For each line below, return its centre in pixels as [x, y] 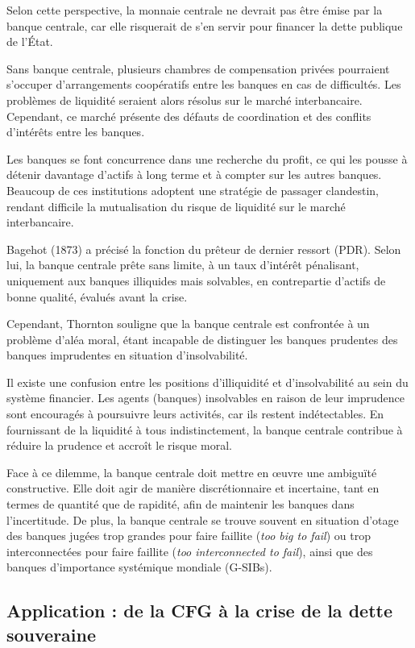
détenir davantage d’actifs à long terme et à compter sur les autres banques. [194, 174]
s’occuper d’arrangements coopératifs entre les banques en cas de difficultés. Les [204, 84]
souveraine [52, 634]
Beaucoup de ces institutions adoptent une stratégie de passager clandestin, [193, 190]
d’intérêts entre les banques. [76, 132]
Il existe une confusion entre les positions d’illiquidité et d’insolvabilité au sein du [207, 382]
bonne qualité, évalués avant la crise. [97, 296]
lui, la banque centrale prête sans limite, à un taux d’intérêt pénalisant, [183, 265]
